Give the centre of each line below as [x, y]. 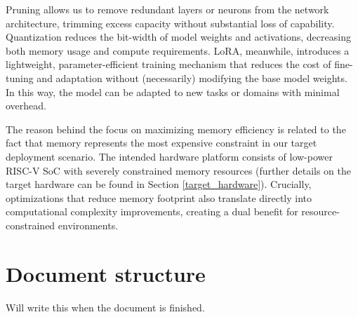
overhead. [26, 106]
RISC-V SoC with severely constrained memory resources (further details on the [178, 170]
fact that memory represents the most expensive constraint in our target [161, 143]
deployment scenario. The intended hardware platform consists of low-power [169, 156]
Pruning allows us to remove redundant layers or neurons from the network [167, 9]
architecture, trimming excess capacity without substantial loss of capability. [170, 23]
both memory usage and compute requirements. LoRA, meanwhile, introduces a [178, 50]
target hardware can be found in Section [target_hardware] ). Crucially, [159, 184]
